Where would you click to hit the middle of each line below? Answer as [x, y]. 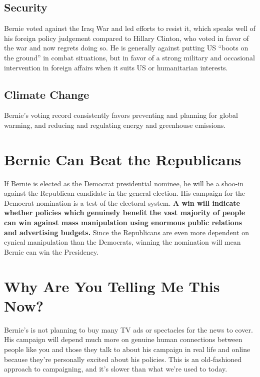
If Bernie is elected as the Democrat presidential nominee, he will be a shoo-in [124, 183]
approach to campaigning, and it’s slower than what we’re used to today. [116, 369]
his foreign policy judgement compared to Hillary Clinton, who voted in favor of [126, 38]
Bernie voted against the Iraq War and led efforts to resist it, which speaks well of [130, 28]
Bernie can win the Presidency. [51, 251]
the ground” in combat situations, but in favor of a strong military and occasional [129, 57]
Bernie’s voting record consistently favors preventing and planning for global [121, 115]
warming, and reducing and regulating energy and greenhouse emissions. [115, 125]
